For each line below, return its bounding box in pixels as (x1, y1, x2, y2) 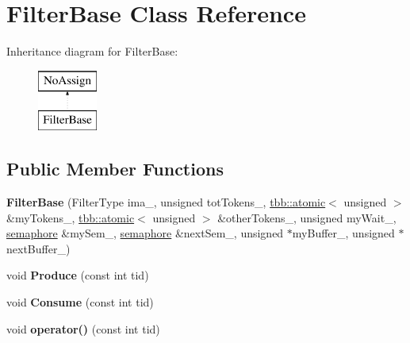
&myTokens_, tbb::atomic (6, 209, 135, 225)
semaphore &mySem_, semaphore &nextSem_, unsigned (6, 225, 284, 241)
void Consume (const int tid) (6, 294, 154, 310)
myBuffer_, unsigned (292, 225, 395, 241)
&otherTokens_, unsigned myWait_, (217, 209, 397, 225)
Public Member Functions (6, 156, 224, 181)
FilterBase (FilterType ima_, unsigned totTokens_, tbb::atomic (6, 194, 326, 210)
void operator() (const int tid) (6, 320, 160, 337)
